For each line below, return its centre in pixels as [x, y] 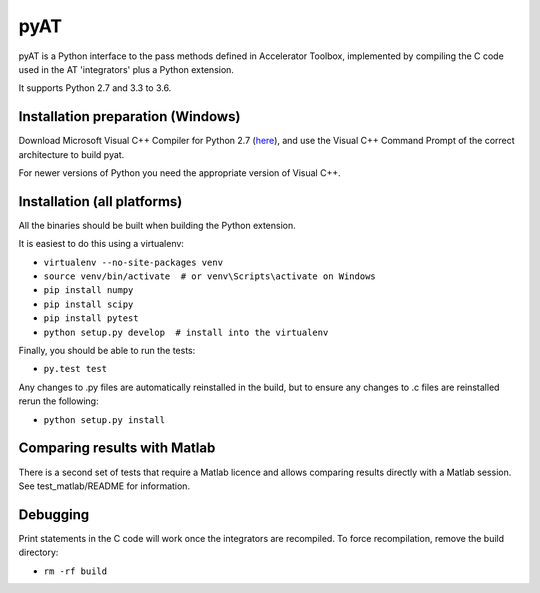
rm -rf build [75, 571]
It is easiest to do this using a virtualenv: [101, 244]
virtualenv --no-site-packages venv [133, 262]
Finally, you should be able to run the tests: [107, 351]
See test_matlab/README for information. [104, 486]
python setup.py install [104, 419]
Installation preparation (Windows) [129, 116]
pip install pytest [91, 318]
